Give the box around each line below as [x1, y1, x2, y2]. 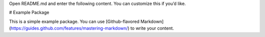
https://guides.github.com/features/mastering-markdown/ [10, 25, 128, 31]
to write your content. [130, 25, 174, 31]
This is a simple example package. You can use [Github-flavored [9, 18, 140, 24]
